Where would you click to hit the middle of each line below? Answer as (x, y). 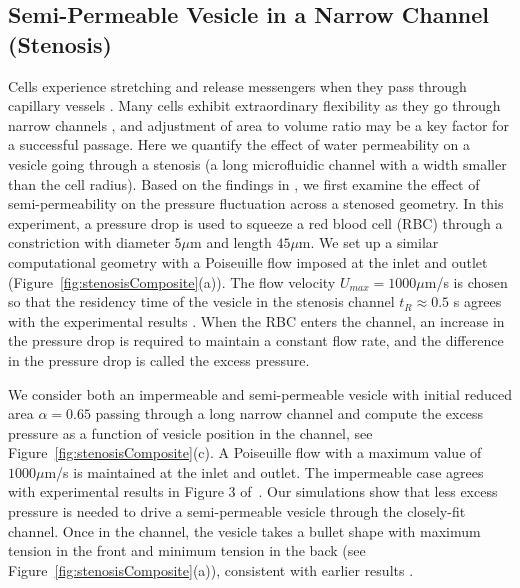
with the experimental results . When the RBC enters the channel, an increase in (256, 320)
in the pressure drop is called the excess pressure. (159, 359)
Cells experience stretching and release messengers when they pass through (237, 85)
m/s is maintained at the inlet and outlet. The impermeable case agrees (264, 471)
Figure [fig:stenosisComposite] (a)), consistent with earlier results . (211, 569)
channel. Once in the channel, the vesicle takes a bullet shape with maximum (244, 530)
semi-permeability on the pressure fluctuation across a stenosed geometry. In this (256, 203)
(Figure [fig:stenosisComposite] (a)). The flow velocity (172, 281)
